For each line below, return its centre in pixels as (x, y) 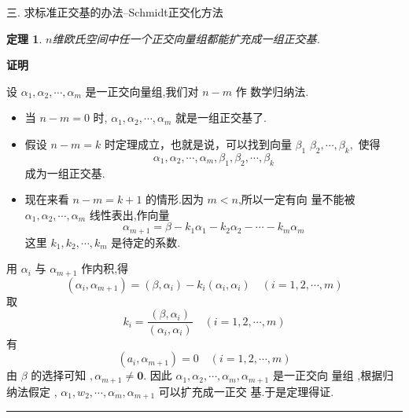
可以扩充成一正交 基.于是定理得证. (246, 391)
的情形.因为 (175, 199)
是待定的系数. (146, 242)
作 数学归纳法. (272, 91)
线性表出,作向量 (129, 214)
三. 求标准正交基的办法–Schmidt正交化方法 (115, 12)
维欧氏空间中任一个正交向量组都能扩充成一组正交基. (186, 38)
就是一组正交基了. (221, 117)
